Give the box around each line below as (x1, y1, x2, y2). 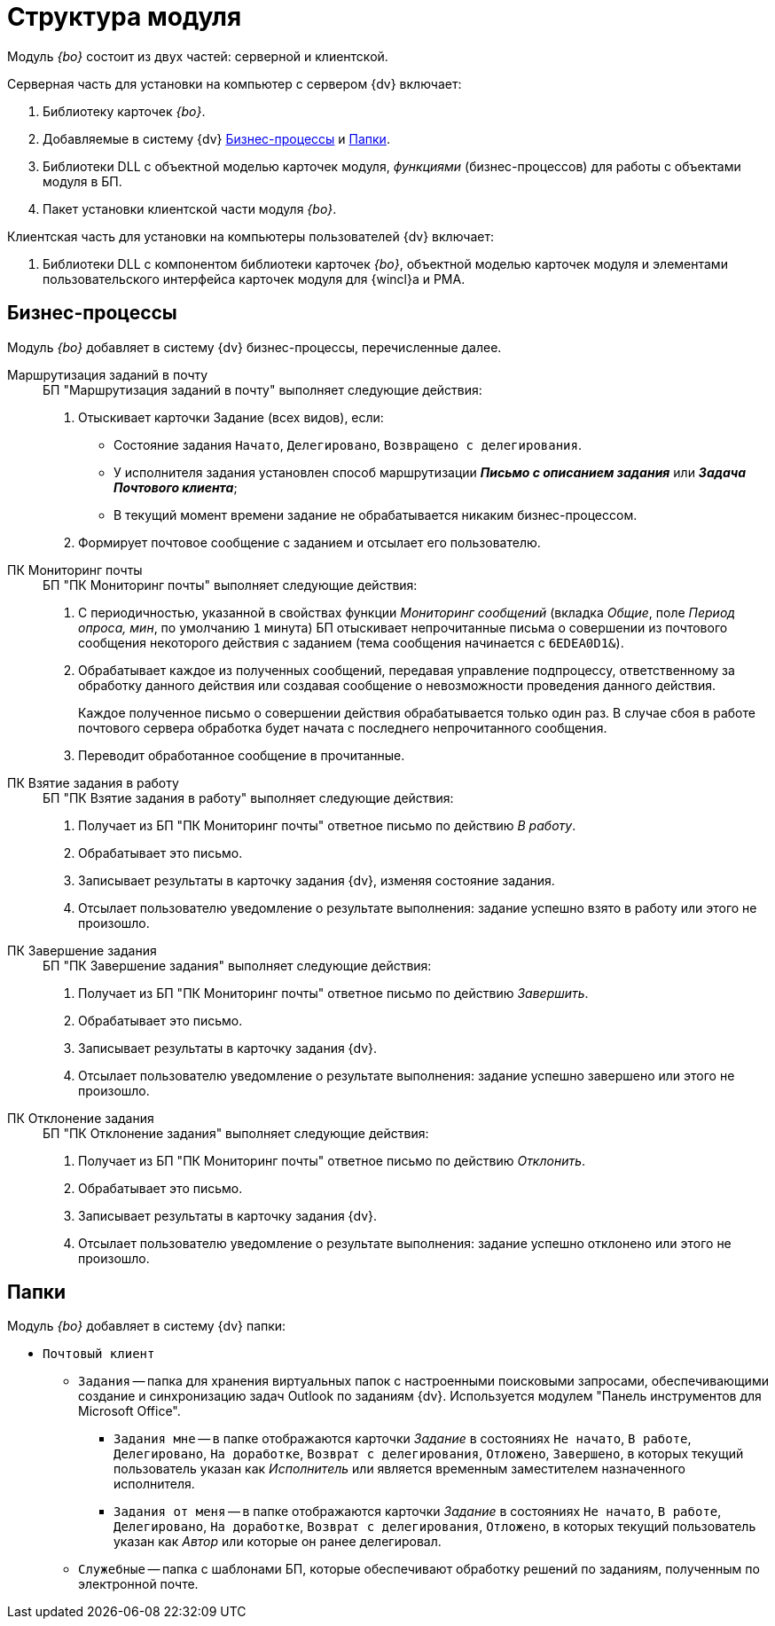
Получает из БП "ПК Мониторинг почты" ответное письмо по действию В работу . (78, 817, 576, 833)
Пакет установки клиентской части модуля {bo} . (43, 200, 337, 216)
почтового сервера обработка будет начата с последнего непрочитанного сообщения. (78, 719, 607, 735)
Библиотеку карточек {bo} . (43, 103, 206, 119)
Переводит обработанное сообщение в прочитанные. (78, 747, 405, 763)
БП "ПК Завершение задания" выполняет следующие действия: (43, 957, 432, 973)
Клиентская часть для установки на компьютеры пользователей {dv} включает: (7, 228, 494, 244)
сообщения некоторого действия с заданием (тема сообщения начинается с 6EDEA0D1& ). (78, 634, 624, 650)
